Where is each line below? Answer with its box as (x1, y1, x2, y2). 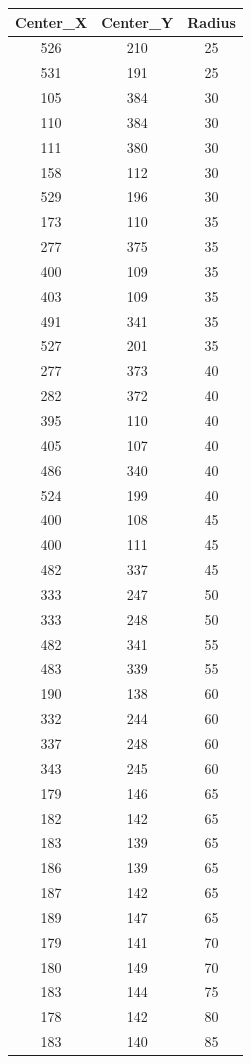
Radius (187, 11, 236, 32)
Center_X (15, 11, 88, 32)
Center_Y (101, 11, 174, 32)
